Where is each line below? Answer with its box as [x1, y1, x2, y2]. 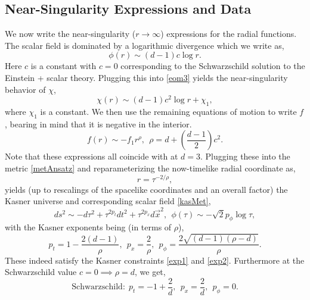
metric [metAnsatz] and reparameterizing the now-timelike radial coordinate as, [5, 162, 296, 174]
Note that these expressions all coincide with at [5, 150, 178, 162]
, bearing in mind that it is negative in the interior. [5, 117, 192, 130]
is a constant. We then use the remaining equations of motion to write [40, 105, 297, 118]
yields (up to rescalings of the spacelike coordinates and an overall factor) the [5, 183, 288, 195]
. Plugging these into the [200, 150, 290, 162]
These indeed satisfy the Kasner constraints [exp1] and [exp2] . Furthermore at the [5, 254, 305, 266]
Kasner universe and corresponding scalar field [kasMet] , [5, 195, 211, 207]
